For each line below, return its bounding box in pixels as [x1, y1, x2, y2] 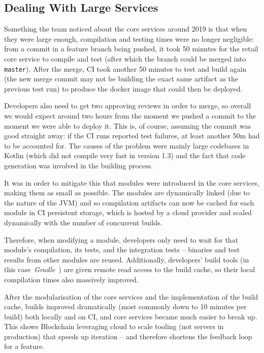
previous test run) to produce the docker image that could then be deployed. [4, 83, 243, 94]
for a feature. [4, 341, 45, 351]
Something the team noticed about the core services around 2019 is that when [4, 23, 247, 34]
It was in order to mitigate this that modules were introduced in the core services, [4, 177, 259, 188]
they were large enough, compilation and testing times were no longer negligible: [4, 33, 254, 44]
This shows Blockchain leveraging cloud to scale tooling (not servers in [4, 321, 224, 332]
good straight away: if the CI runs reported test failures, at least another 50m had [4, 130, 260, 141]
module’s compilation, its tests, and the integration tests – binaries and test [4, 244, 240, 255]
